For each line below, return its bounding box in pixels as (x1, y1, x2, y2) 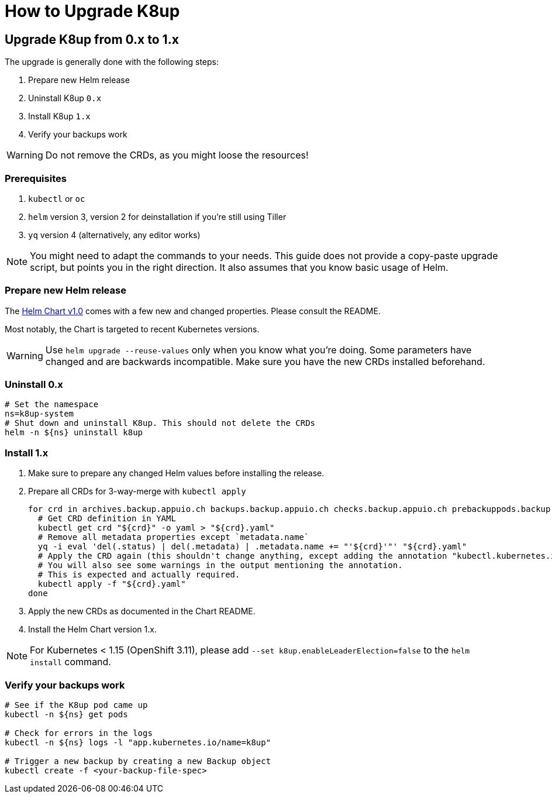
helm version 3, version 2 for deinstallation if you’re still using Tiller (28, 211, 287, 222)
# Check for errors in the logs (5, 728, 153, 738)
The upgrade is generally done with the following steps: (5, 57, 219, 67)
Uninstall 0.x (5, 379, 63, 391)
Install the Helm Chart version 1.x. (28, 624, 157, 635)
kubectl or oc (28, 193, 85, 204)
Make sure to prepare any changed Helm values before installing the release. (28, 468, 325, 479)
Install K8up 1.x (28, 111, 91, 122)
